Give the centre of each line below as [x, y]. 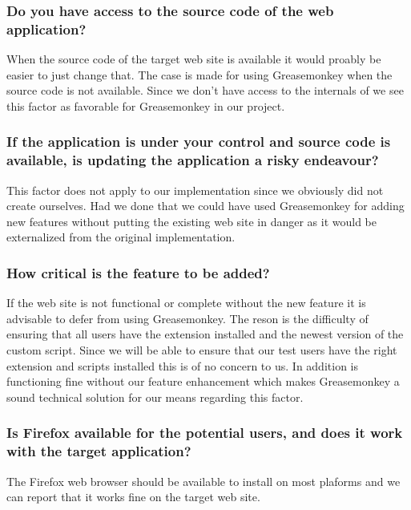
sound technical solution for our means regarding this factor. [155, 397]
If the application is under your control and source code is [199, 142]
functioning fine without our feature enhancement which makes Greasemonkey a [203, 381]
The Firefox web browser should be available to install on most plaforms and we [203, 481]
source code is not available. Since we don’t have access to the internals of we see [205, 90]
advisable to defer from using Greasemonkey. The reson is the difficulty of [187, 318]
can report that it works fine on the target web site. [133, 497]
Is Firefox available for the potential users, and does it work [205, 433]
